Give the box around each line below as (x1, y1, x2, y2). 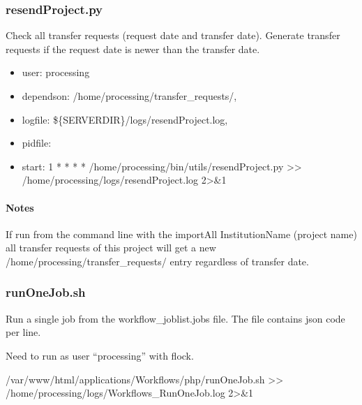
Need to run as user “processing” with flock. (6, 348, 194, 362)
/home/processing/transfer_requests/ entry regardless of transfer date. (6, 253, 309, 268)
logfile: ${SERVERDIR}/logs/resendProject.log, (22, 112, 228, 126)
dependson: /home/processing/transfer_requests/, (22, 89, 237, 103)
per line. (6, 325, 41, 339)
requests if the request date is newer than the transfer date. (6, 41, 260, 56)
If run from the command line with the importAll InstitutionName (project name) (6, 226, 357, 241)
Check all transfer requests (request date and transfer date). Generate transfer (6, 28, 340, 43)
